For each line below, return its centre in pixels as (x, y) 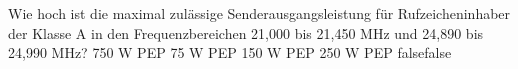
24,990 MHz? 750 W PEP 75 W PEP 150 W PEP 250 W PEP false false (230, 52)
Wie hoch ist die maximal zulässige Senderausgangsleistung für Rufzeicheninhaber (259, 13)
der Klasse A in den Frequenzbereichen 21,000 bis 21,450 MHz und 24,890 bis (246, 32)
